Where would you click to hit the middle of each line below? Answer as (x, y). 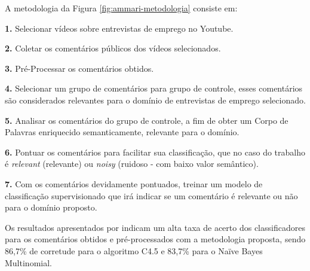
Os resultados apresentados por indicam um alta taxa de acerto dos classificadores (155, 227)
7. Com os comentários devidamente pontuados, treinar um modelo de (134, 183)
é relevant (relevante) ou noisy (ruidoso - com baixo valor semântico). (132, 164)
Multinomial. (28, 262)
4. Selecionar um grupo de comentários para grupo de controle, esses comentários (154, 88)
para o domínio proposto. (51, 207)
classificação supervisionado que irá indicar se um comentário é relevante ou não (151, 195)
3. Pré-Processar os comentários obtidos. (79, 68)
